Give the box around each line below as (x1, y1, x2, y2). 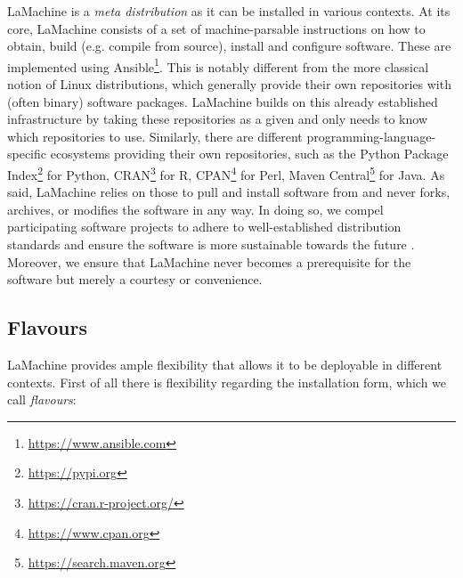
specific (7, 144, 47, 163)
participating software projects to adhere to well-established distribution (7, 217, 402, 236)
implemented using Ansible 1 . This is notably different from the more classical (7, 54, 429, 76)
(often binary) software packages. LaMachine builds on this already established (7, 92, 438, 110)
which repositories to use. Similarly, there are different (7, 126, 303, 145)
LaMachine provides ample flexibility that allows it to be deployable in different (7, 355, 443, 374)
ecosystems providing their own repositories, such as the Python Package (50, 144, 449, 163)
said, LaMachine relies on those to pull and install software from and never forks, (7, 183, 451, 201)
